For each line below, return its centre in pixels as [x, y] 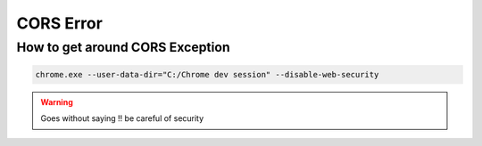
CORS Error [59, 23]
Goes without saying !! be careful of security [122, 118]
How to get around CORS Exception [124, 47]
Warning [57, 101]
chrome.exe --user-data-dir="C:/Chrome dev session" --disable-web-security [207, 74]
